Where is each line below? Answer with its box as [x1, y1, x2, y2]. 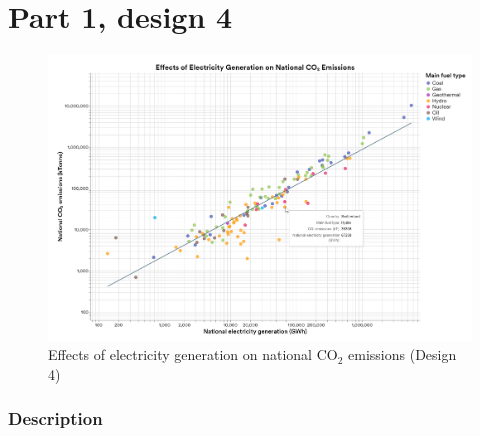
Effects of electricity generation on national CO [48, 344, 338, 365]
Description [8, 406, 103, 431]
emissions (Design [348, 344, 457, 365]
